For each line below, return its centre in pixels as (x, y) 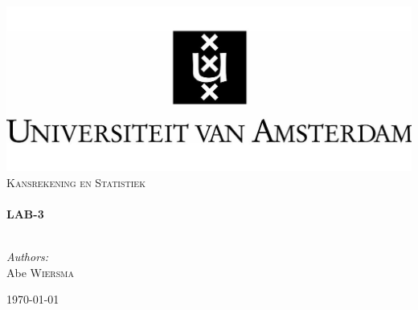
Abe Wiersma (40, 272)
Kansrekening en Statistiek (76, 182)
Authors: (28, 257)
